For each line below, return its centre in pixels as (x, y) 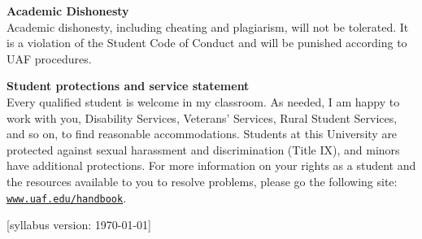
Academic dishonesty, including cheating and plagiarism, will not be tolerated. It (208, 26)
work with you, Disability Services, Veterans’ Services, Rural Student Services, (202, 117)
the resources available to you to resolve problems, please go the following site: (202, 181)
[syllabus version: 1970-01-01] (79, 225)
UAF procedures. (49, 58)
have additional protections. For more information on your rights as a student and (211, 165)
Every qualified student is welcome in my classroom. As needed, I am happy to (203, 101)
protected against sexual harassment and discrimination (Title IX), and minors (203, 149)
